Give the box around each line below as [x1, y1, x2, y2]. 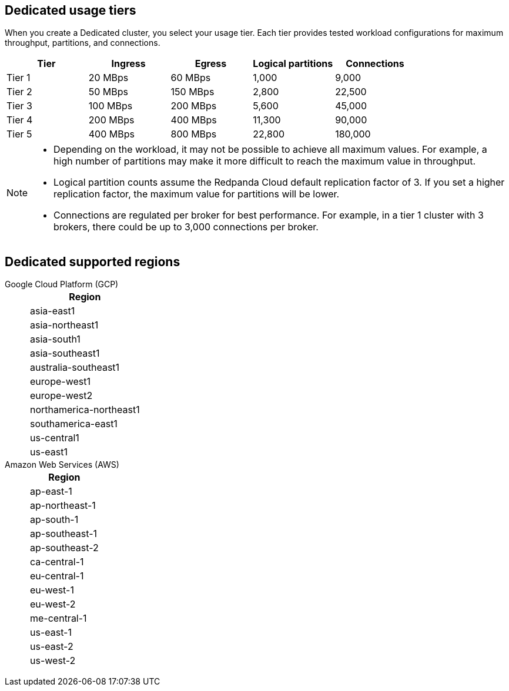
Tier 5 [6, 128, 32, 140]
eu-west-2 [30, 598, 76, 611]
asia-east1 [30, 305, 75, 317]
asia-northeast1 [30, 319, 99, 331]
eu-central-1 [30, 570, 84, 582]
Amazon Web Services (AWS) [5, 459, 119, 470]
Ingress [111, 58, 146, 70]
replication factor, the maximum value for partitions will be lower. [53, 188, 340, 200]
